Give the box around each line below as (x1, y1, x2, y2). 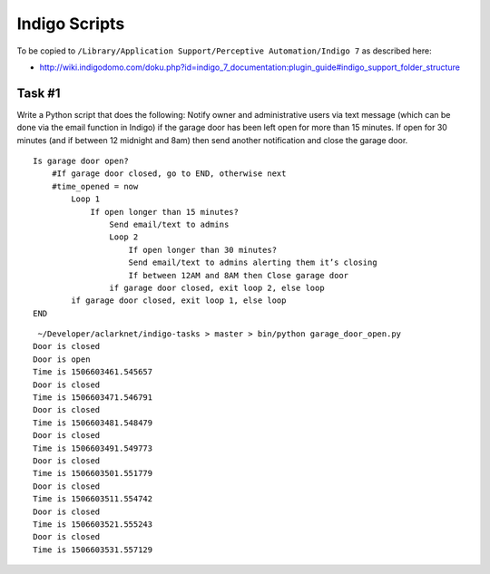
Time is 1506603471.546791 (33, 393, 153, 403)
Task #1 (16, 85, 61, 101)
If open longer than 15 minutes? (90, 207, 240, 217)
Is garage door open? (33, 156, 129, 167)
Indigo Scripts (16, 14, 125, 34)
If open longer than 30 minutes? (128, 245, 277, 255)
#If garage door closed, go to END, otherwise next (51, 169, 287, 179)
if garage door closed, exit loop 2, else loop (109, 282, 326, 293)
